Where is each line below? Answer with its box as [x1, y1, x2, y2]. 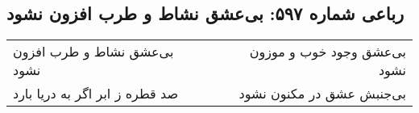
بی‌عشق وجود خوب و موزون [249, 42, 406, 61]
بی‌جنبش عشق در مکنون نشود [239, 84, 406, 103]
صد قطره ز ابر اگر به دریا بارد [13, 84, 178, 103]
